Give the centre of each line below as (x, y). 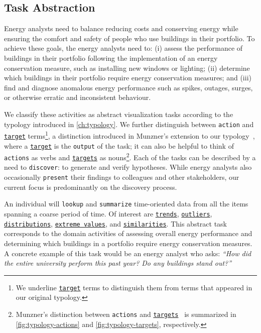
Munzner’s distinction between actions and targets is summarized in (126, 314)
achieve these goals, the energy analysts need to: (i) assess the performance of (123, 48)
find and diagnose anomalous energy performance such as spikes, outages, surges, (128, 87)
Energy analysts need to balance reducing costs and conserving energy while (121, 28)
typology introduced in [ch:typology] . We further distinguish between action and (129, 124)
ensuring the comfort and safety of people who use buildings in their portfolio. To (129, 38)
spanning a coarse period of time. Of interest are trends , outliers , (108, 214)
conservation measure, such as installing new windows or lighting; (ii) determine (127, 68)
